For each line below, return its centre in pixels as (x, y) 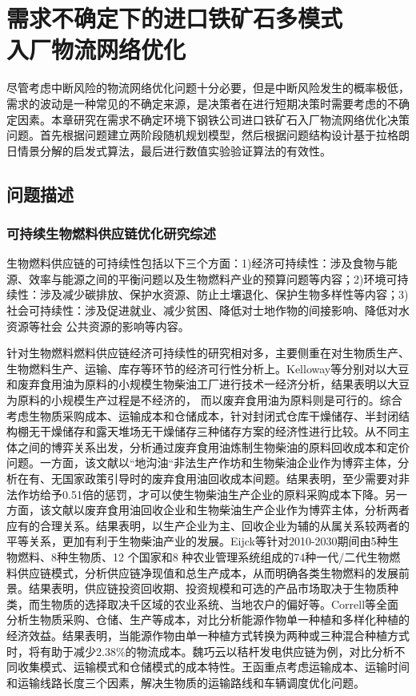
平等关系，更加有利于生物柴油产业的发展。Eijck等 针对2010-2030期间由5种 (197, 541)
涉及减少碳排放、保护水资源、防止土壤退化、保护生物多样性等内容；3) (224, 294)
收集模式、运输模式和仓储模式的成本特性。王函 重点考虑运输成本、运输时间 (213, 667)
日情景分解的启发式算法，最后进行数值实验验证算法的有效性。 (169, 150)
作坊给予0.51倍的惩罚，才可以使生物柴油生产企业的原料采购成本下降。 (201, 494)
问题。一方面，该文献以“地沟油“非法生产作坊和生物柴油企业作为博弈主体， (202, 463)
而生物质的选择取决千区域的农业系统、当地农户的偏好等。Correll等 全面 (214, 603)
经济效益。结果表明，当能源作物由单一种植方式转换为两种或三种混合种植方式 (208, 635)
